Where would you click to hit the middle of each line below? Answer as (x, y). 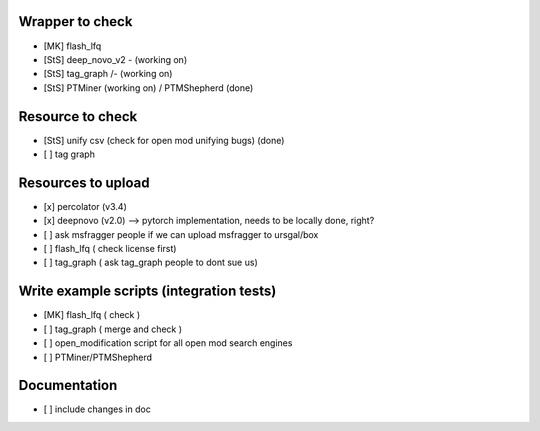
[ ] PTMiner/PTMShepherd (98, 357)
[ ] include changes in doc (97, 409)
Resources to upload (84, 182)
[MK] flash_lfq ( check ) (92, 315)
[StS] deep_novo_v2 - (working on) (115, 59)
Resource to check (78, 116)
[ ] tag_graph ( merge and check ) (113, 329)
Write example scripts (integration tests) (147, 291)
